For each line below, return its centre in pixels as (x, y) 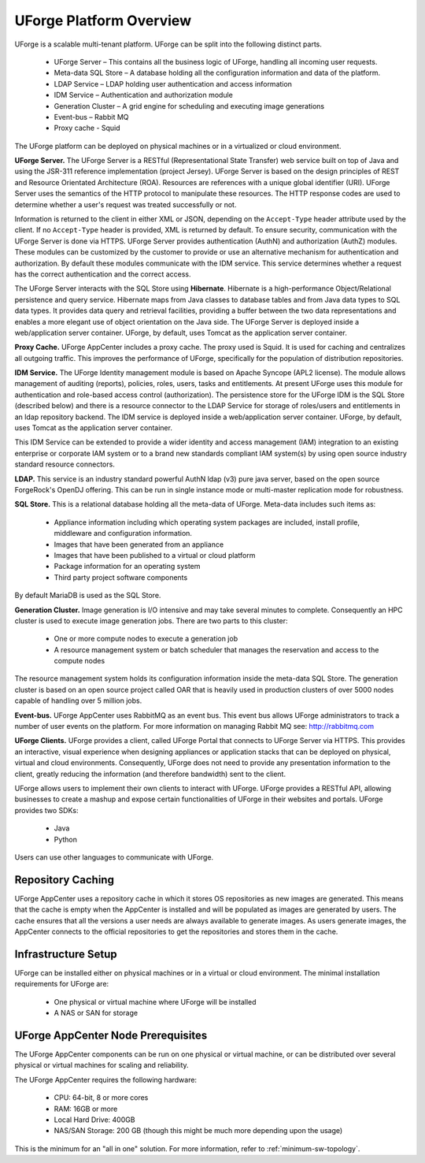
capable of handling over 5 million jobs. (78, 700)
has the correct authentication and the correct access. (103, 274)
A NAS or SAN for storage (96, 1013)
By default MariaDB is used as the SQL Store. (88, 596)
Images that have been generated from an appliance (139, 544)
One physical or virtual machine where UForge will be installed (155, 1001)
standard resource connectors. (65, 464)
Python (66, 839)
